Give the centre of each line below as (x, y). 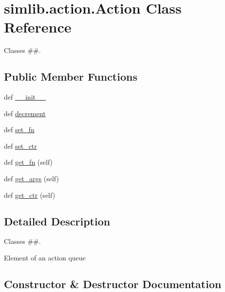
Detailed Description (57, 221)
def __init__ (25, 97)
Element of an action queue (45, 258)
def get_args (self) (31, 179)
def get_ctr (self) (30, 195)
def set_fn (19, 129)
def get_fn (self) (28, 162)
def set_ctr (20, 146)
